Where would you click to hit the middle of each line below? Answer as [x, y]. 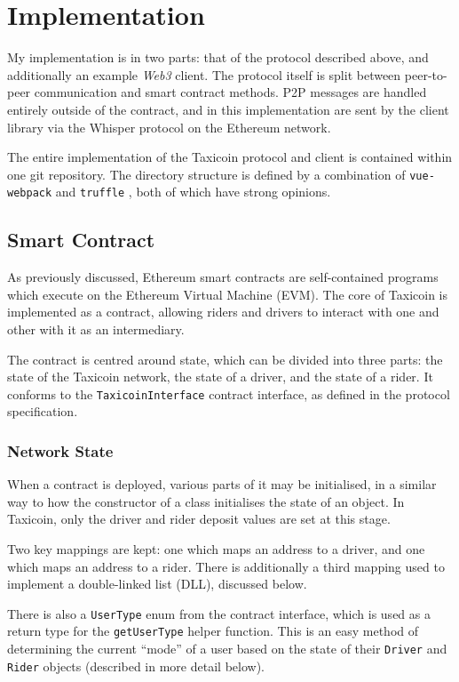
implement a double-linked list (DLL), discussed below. [157, 584]
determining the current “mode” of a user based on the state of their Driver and [227, 649]
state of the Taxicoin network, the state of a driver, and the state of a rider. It [220, 377]
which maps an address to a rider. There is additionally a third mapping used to [226, 566]
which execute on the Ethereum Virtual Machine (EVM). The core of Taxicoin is [228, 294]
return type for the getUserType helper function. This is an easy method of [213, 631]
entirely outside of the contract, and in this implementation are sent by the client [228, 109]
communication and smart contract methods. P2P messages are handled [230, 92]
